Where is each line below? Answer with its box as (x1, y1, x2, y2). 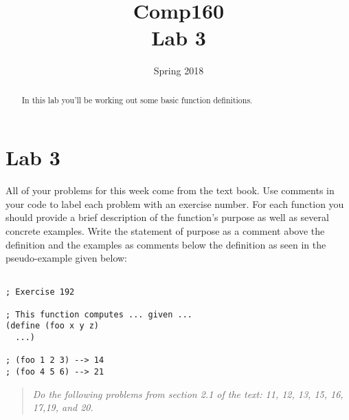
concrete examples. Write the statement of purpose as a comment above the (5, 224, 325, 238)
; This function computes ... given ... (5, 309, 193, 319)
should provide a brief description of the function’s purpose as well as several (5, 210, 329, 224)
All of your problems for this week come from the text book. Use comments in (5, 183, 335, 198)
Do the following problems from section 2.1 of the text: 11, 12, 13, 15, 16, (32, 386, 344, 401)
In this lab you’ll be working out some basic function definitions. (21, 94, 253, 105)
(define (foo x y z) (5, 321, 100, 331)
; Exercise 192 (5, 286, 75, 297)
